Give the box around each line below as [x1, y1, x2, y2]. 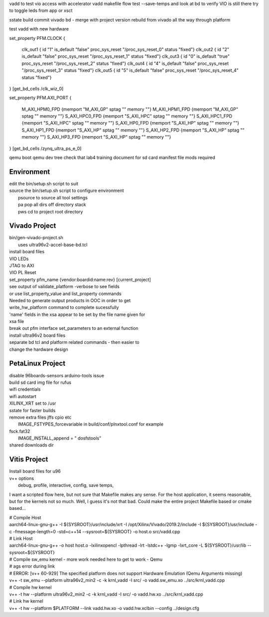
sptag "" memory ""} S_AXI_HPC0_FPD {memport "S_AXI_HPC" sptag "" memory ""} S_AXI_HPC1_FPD [21, 113, 233, 119]
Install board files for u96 [9, 468, 61, 474]
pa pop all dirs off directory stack [18, 202, 87, 208]
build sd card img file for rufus [9, 379, 72, 385]
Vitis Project [9, 455, 48, 463]
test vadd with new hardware [9, 26, 69, 32]
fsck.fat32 [9, 428, 30, 434]
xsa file [9, 318, 24, 324]
